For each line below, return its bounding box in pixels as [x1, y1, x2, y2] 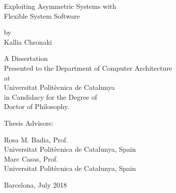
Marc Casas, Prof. [4, 153, 59, 164]
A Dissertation [4, 53, 48, 63]
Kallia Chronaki [4, 36, 52, 47]
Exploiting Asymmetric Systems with [4, 1, 117, 11]
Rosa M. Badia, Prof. [4, 134, 68, 144]
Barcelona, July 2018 [4, 179, 67, 190]
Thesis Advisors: [4, 117, 54, 128]
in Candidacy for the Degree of [4, 91, 97, 102]
